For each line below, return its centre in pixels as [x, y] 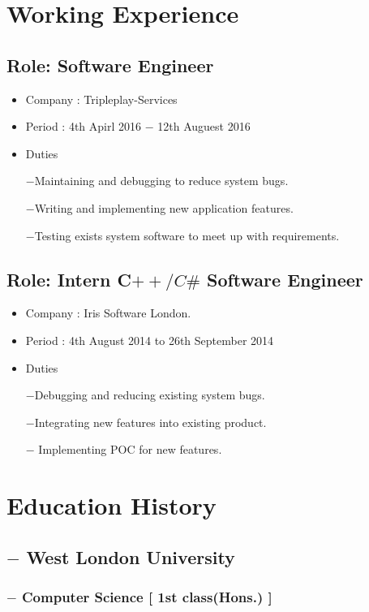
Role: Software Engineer [110, 65]
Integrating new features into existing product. [150, 422]
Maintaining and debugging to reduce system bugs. [161, 181]
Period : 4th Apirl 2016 [84, 126]
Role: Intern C [69, 279]
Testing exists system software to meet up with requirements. [187, 235]
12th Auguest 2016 [204, 126]
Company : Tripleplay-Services [101, 99]
